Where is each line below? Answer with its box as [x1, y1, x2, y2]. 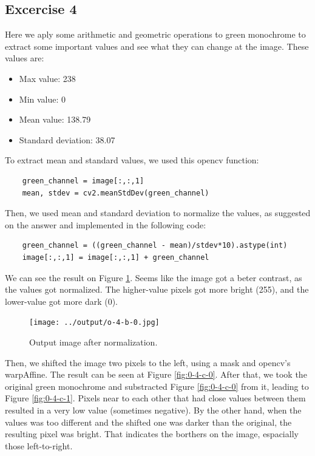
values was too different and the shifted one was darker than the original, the [5, 415, 292, 428]
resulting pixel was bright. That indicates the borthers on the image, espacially [5, 427, 299, 440]
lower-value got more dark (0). [5, 294, 118, 307]
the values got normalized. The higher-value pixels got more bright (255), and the [5, 283, 309, 296]
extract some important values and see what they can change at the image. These [5, 39, 309, 52]
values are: [5, 52, 44, 64]
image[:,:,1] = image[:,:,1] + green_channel [22, 253, 209, 262]
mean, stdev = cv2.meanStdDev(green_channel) [22, 188, 209, 197]
